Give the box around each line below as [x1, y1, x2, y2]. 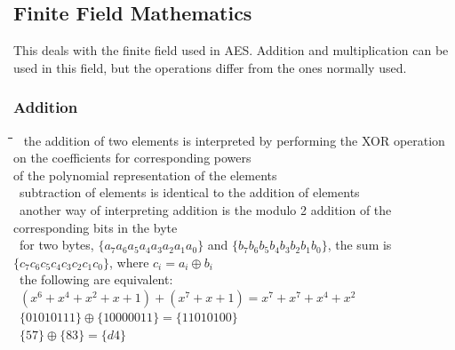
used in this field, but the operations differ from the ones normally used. [13, 58, 407, 76]
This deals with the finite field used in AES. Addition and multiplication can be [13, 41, 449, 60]
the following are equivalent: [19, 270, 173, 289]
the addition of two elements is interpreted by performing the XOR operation [23, 131, 445, 149]
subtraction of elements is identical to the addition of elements [19, 183, 360, 202]
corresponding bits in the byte [13, 218, 178, 236]
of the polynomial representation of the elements [13, 165, 277, 184]
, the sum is [327, 235, 392, 254]
